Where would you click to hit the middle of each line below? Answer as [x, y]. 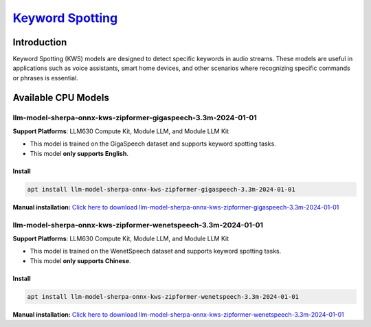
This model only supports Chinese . [80, 260]
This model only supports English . [79, 153]
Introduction [40, 42]
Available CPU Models [61, 97]
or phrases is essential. [45, 78]
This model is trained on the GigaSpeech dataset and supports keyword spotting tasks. [153, 144]
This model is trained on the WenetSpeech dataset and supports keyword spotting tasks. [156, 251]
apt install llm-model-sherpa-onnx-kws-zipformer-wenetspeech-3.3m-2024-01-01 [163, 296]
